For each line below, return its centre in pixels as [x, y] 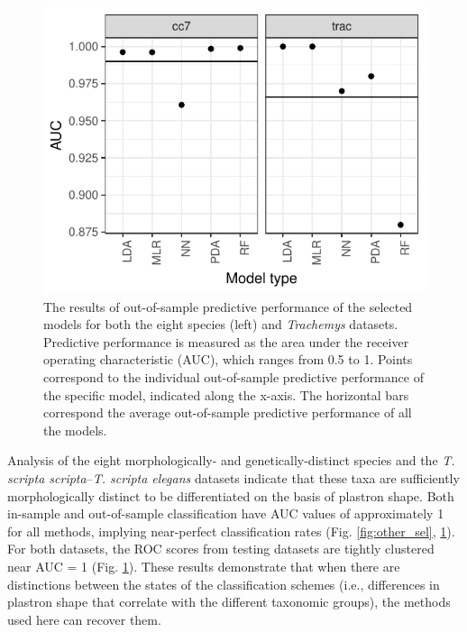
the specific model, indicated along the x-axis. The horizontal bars [226, 394]
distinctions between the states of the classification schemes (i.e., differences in [224, 584]
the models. [75, 430]
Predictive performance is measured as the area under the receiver [226, 341]
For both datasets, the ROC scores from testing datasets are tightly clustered [221, 549]
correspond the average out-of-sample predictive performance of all [228, 412]
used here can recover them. [84, 619]
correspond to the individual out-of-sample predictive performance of [233, 376]
